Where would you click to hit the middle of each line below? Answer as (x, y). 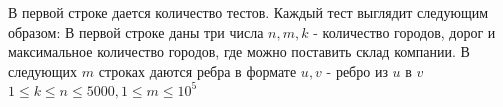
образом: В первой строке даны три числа (136, 31)
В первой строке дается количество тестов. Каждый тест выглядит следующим (248, 12)
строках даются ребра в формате (197, 70)
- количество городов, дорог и (404, 31)
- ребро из (357, 70)
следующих (43, 70)
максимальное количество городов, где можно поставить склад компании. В (239, 51)
